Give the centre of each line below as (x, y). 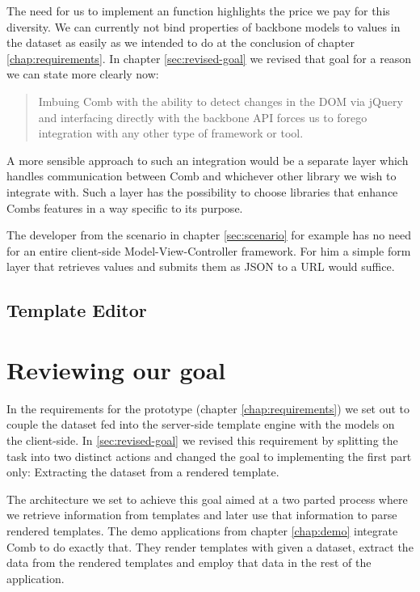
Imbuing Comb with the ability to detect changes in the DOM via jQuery (220, 101)
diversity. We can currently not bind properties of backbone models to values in (204, 26)
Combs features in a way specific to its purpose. (125, 207)
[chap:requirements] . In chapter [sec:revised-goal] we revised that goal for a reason (209, 58)
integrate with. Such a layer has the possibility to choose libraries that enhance (202, 191)
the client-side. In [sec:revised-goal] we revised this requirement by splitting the (202, 440)
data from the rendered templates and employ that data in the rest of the (189, 562)
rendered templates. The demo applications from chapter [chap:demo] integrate (202, 530)
